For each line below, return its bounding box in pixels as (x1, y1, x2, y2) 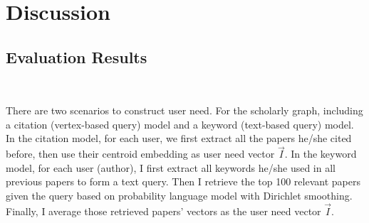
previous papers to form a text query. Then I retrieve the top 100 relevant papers (6, 174, 360, 189)
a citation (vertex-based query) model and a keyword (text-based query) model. (6, 116, 354, 131)
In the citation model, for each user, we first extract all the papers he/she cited (6, 131, 352, 146)
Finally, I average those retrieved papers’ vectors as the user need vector (6, 203, 321, 218)
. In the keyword (284, 146, 357, 161)
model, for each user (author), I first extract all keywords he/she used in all (6, 160, 336, 175)
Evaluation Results (6, 45, 147, 67)
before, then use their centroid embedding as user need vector (6, 146, 275, 161)
